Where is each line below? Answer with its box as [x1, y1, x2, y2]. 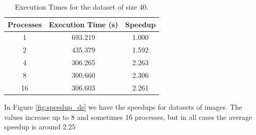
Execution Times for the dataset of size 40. [15, 2, 149, 12]
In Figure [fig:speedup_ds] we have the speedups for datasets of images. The [4, 101, 242, 112]
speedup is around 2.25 [4, 121, 76, 132]
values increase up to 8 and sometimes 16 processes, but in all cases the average [4, 111, 252, 122]
